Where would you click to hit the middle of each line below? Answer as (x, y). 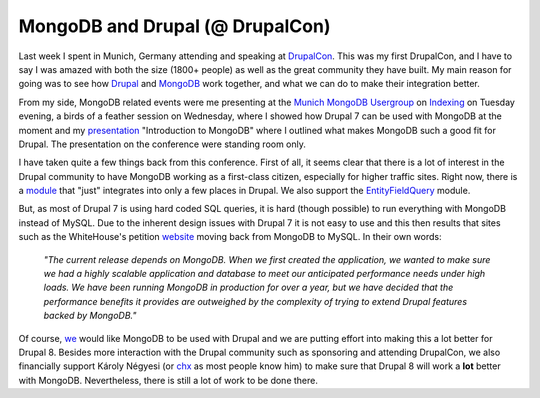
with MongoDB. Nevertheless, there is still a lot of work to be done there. (168, 380)
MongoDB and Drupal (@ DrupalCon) (174, 26)
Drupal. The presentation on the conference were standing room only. (162, 144)
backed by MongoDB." (90, 316)
